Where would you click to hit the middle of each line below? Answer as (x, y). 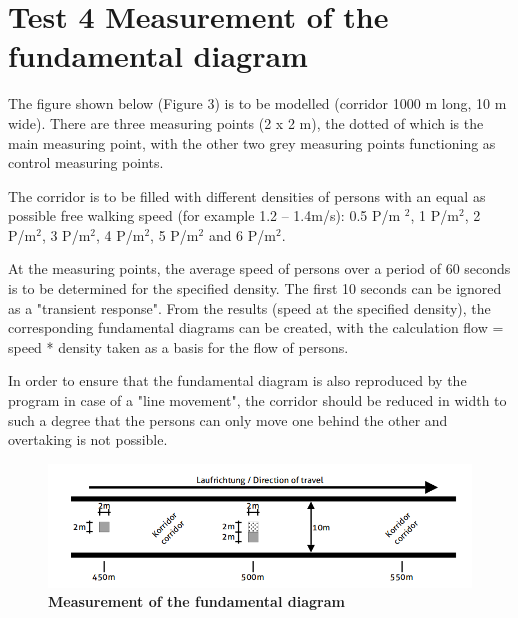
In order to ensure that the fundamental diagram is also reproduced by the (237, 380)
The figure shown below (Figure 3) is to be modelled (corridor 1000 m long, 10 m (257, 103)
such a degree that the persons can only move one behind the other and (228, 419)
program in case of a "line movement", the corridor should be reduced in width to (257, 400)
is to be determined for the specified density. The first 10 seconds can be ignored (255, 288)
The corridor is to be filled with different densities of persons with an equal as (247, 195)
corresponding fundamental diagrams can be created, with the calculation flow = (256, 327)
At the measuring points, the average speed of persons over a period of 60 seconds (259, 268)
